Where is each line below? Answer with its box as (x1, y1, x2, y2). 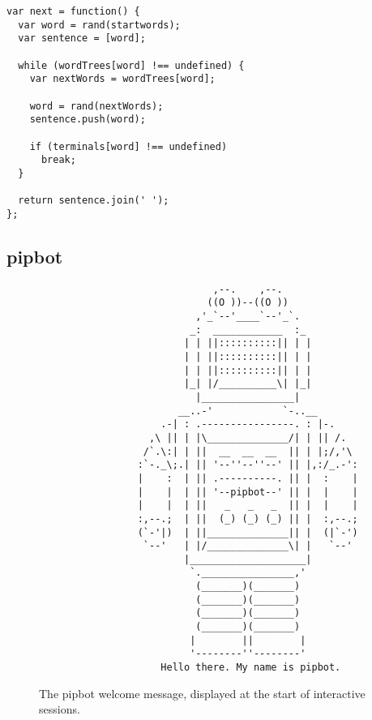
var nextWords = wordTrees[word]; (29, 73, 216, 85)
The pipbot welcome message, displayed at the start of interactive (39, 684, 366, 701)
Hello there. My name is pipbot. (160, 662, 341, 674)
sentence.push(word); (29, 114, 146, 126)
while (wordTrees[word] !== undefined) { (18, 59, 245, 71)
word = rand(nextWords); (29, 100, 164, 112)
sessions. (39, 701, 80, 718)
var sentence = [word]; (18, 32, 146, 45)
